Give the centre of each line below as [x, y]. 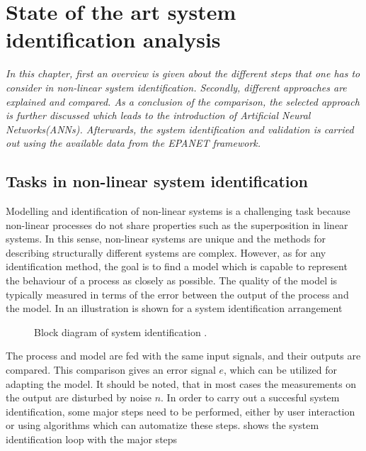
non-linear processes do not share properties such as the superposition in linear [177, 224]
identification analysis [113, 39]
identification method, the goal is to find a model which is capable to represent [177, 266]
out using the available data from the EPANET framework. [133, 143]
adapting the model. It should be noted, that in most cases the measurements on [181, 383]
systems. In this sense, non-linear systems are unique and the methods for [166, 239]
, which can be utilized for [280, 370]
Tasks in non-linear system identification [157, 181]
